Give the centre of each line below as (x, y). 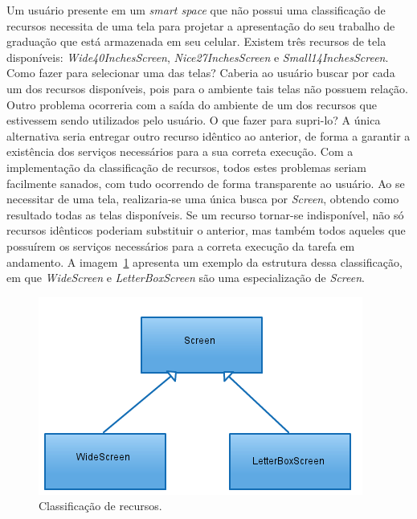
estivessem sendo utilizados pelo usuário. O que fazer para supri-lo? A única (194, 120)
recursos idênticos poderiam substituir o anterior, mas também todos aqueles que (206, 230)
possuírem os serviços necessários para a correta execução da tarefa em (181, 245)
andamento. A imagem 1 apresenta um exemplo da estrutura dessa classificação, (204, 262)
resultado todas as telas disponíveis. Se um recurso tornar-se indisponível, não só (205, 214)
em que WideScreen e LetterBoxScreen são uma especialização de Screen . (186, 278)
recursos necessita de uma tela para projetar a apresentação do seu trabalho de (201, 25)
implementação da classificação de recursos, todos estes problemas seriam (186, 167)
